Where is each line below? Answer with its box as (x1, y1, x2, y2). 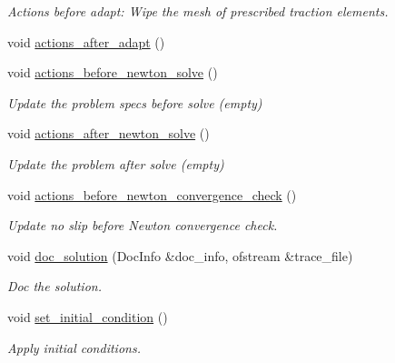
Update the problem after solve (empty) (7, 154, 224, 173)
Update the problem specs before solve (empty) (7, 93, 262, 112)
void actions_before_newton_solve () (7, 63, 218, 82)
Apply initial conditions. (7, 338, 141, 357)
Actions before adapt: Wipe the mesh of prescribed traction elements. (7, 2, 389, 20)
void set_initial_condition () (7, 307, 168, 326)
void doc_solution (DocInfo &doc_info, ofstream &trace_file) (7, 246, 353, 265)
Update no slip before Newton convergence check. (7, 216, 278, 235)
